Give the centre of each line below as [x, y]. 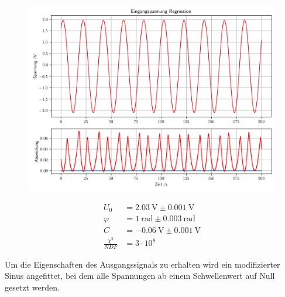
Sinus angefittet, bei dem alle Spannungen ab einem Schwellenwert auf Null [140, 276]
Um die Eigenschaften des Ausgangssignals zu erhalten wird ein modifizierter [142, 264]
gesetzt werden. [32, 287]
